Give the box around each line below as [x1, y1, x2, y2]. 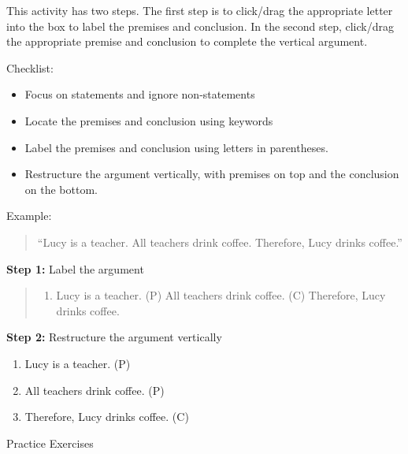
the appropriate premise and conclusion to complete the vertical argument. [6, 33, 368, 50]
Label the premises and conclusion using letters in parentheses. [24, 139, 328, 155]
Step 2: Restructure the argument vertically [6, 329, 222, 345]
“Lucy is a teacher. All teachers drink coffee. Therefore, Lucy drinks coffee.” [37, 233, 402, 250]
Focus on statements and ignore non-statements [24, 86, 255, 102]
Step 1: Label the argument [6, 260, 144, 277]
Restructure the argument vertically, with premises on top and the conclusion [24, 166, 399, 182]
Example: [6, 207, 52, 224]
